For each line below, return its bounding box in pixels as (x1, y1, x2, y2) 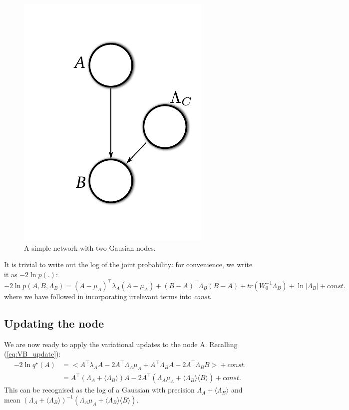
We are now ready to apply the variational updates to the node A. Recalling (4, 339, 238, 349)
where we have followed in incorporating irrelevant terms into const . (4, 291, 212, 301)
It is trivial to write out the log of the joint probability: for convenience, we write (4, 259, 253, 270)
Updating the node (4, 315, 104, 331)
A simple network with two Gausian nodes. (24, 242, 156, 253)
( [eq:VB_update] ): (4, 349, 61, 359)
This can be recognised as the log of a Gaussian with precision (4, 385, 195, 395)
